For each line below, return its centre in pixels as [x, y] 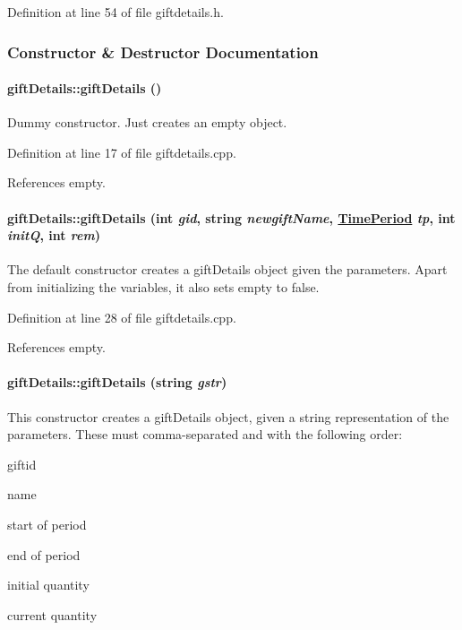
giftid [22, 464]
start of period [47, 524]
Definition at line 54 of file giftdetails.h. [115, 12]
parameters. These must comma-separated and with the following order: [205, 434]
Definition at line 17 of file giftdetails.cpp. [122, 152]
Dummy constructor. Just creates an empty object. [147, 122]
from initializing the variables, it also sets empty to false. [163, 287]
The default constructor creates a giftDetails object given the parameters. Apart [227, 269]
